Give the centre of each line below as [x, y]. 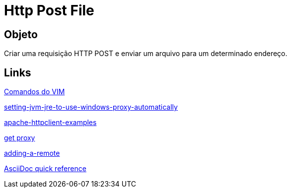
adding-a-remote [32, 153]
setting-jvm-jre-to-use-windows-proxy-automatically [91, 107]
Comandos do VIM [35, 92]
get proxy [20, 138]
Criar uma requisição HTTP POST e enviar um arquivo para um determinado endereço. [146, 54]
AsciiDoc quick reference [45, 169]
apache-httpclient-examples [50, 123]
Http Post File [49, 10]
